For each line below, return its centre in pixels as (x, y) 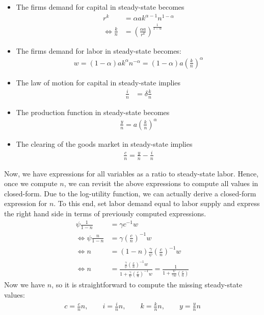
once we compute (31, 183)
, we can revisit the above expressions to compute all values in (161, 183)
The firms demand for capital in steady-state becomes (100, 7)
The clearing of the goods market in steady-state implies (104, 143)
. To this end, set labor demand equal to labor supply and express (157, 203)
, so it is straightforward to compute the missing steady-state (147, 285)
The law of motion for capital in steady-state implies (98, 82)
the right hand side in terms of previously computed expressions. (105, 213)
